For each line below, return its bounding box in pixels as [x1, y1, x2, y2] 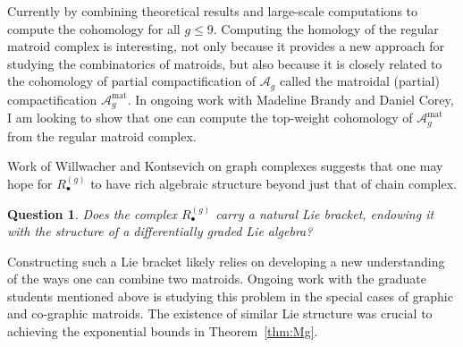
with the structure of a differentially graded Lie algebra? [7, 222, 313, 241]
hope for [7, 173, 53, 192]
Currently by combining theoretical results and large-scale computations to [7, 2, 418, 20]
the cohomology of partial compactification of [7, 72, 257, 90]
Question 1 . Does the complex [7, 204, 177, 223]
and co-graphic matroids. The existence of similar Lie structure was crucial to [7, 304, 433, 323]
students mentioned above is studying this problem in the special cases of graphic [7, 286, 453, 305]
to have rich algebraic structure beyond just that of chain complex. [90, 173, 457, 192]
